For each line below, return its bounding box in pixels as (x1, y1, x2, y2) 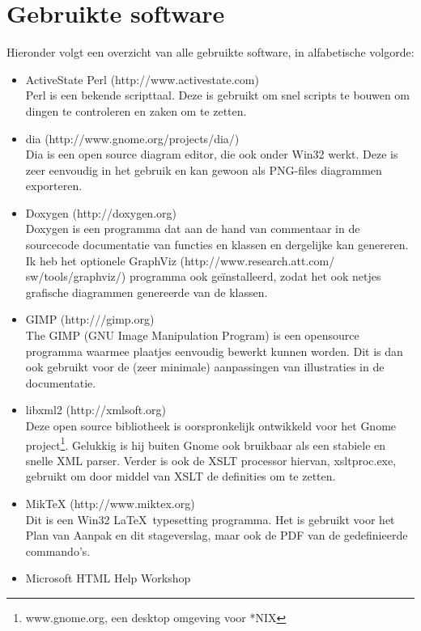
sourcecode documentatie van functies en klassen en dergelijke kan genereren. (25, 236, 409, 253)
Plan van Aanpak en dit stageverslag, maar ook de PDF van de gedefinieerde (25, 527, 408, 544)
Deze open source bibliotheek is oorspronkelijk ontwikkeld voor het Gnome (25, 417, 397, 434)
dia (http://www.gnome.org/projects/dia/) (25, 129, 240, 146)
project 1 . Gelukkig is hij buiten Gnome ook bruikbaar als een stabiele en (25, 434, 386, 453)
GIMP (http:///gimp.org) (25, 311, 155, 328)
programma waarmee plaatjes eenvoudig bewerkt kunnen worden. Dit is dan (25, 342, 403, 359)
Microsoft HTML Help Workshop (25, 570, 191, 587)
